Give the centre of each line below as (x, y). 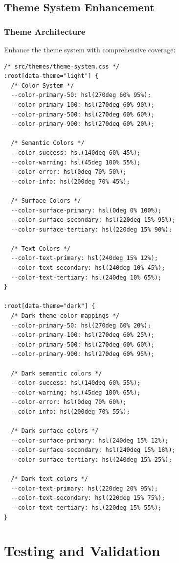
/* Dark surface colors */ (55, 431)
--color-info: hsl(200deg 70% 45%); (70, 181)
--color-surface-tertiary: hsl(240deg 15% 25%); (91, 459)
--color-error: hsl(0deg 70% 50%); (69, 172)
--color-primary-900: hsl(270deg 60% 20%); (83, 124)
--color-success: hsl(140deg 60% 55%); (76, 383)
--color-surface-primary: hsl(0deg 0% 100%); (86, 210)
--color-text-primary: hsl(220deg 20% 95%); (84, 488)
